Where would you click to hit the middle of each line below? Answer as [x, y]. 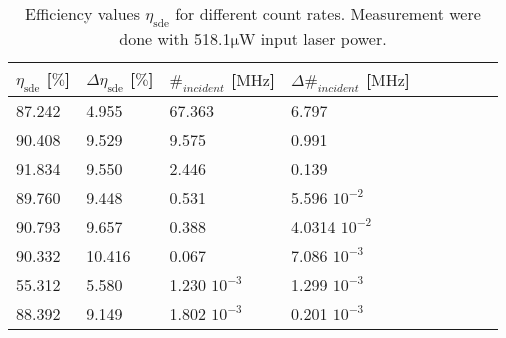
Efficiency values [83, 13]
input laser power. [323, 39]
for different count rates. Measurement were [328, 13]
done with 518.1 [175, 39]
